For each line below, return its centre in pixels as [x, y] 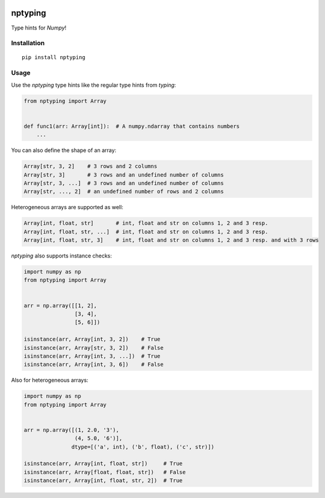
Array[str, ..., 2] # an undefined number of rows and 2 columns [124, 192]
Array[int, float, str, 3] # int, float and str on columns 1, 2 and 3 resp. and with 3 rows [171, 240]
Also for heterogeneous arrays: [50, 380]
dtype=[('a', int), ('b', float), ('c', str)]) [143, 447]
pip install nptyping [54, 58]
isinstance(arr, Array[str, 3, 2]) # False [94, 348]
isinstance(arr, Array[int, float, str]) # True [103, 464]
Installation [28, 43]
